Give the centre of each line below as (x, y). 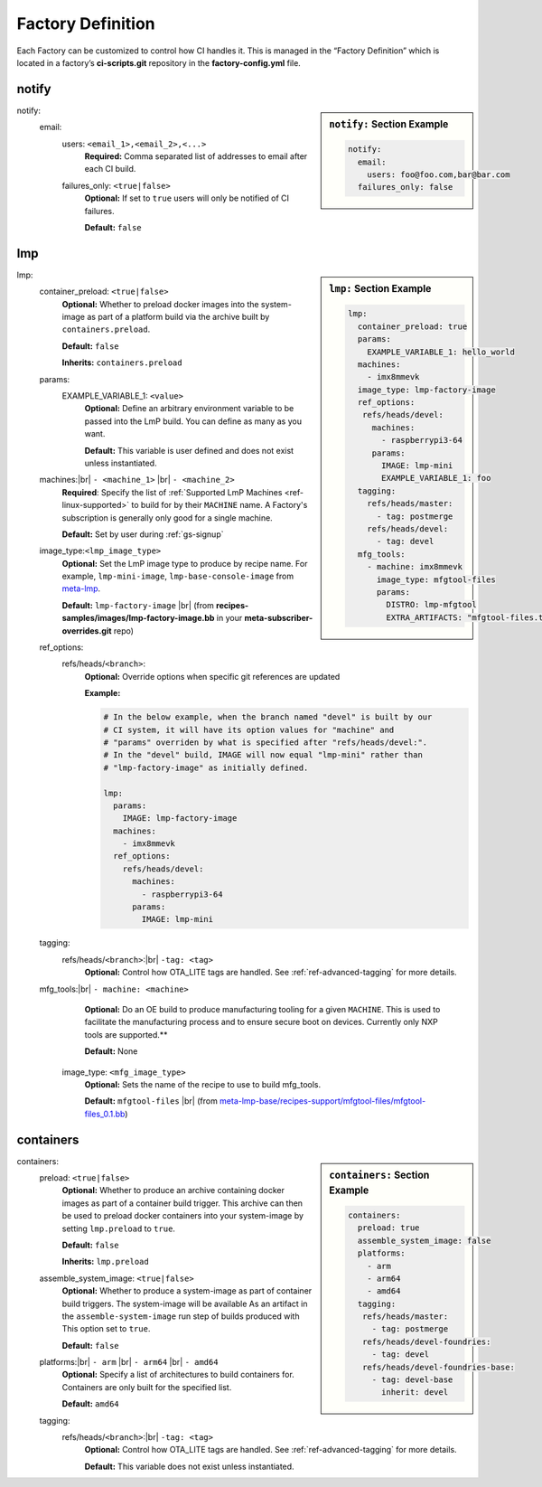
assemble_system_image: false (424, 1240)
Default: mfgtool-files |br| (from (151, 1101)
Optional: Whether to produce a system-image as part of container (187, 1291)
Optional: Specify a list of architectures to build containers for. (178, 1375)
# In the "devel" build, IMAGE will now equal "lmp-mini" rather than (263, 755)
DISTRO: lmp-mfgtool (432, 605)
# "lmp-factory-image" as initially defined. (206, 767)
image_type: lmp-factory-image (426, 390)
